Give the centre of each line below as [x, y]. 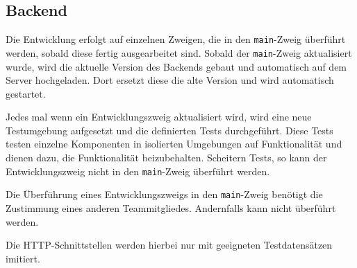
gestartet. [26, 93]
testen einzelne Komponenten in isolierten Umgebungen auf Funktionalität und [174, 144]
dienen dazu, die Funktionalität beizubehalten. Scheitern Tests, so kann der [166, 158]
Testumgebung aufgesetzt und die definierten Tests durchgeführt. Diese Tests [169, 130]
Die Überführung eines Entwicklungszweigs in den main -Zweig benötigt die [164, 194]
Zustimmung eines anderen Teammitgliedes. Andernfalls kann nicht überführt [171, 207]
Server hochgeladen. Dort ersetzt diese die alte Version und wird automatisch [170, 80]
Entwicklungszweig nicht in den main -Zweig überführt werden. [138, 171]
